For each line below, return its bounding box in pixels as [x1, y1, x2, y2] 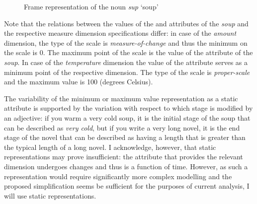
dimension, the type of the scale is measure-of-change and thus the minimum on [4, 37, 248, 48]
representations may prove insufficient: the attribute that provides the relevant [4, 151, 243, 162]
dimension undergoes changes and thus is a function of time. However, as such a [4, 161, 248, 171]
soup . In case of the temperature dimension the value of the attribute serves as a [4, 57, 248, 67]
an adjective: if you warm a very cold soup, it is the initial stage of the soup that [4, 112, 251, 123]
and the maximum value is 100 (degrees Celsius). [4, 76, 153, 87]
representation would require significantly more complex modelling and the [4, 171, 232, 181]
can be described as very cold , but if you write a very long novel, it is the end [4, 122, 240, 133]
